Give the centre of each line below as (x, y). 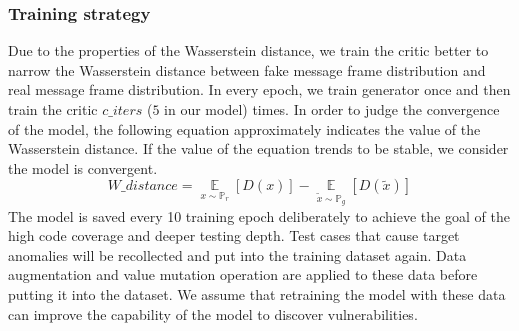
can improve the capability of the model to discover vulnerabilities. (213, 313)
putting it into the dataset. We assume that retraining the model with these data (257, 293)
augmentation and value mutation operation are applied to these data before (243, 274)
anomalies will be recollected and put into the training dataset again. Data (237, 254)
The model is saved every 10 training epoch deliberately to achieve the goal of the (259, 215)
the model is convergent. (83, 167)
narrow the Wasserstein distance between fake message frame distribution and (247, 69)
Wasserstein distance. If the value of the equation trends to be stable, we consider (258, 148)
